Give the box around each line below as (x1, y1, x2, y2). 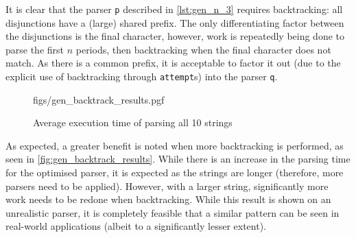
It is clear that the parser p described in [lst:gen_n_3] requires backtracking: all (5, 2, 343, 16)
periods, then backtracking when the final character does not (75, 42, 331, 56)
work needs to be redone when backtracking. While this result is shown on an (5, 192, 331, 206)
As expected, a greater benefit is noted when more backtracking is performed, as (5, 138, 344, 152)
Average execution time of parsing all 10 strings (33, 115, 233, 130)
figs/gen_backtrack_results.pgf (33, 92, 165, 106)
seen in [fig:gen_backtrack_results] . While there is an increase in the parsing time (5, 152, 351, 166)
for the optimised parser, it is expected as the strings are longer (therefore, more (5, 165, 344, 180)
